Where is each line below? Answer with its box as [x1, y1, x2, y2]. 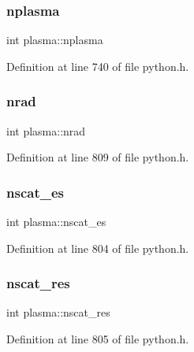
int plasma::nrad [6, 122, 86, 139]
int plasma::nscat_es [6, 213, 106, 230]
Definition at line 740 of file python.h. [6, 57, 189, 74]
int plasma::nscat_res [6, 304, 110, 321]
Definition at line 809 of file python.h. [6, 149, 189, 165]
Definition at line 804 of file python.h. [6, 239, 189, 256]
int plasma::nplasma [6, 31, 103, 48]
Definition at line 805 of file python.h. [6, 331, 189, 347]
